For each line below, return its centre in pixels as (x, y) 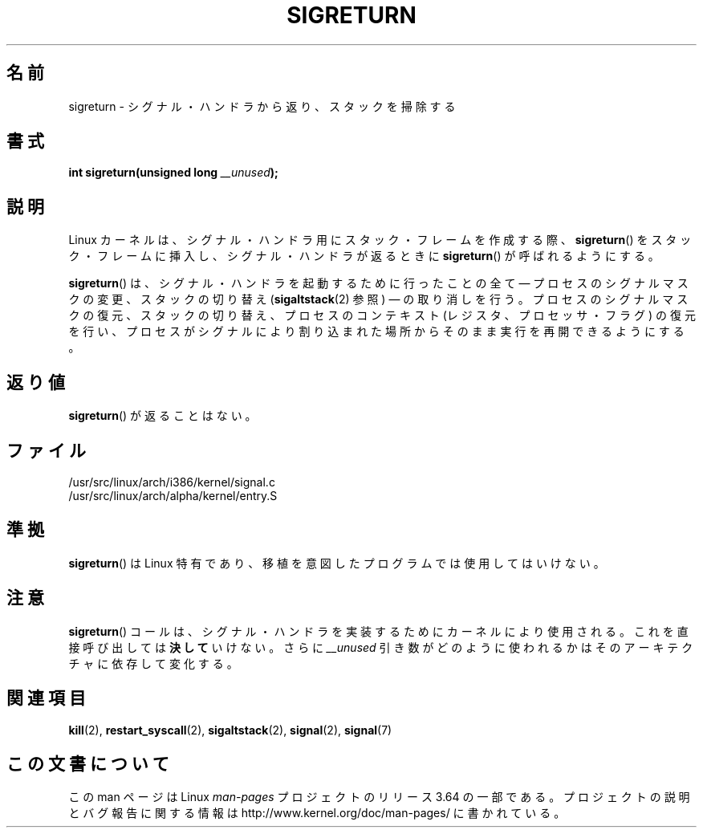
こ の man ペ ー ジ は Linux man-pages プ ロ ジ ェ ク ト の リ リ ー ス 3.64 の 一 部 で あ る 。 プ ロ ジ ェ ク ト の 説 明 (379, 797)
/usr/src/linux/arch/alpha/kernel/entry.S (173, 495)
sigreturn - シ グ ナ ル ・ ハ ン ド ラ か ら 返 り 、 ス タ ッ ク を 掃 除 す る (262, 106)
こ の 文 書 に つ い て (88, 763)
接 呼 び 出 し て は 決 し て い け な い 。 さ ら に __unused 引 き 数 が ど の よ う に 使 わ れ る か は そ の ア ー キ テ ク (381, 647)
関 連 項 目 (46, 698)
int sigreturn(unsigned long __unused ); (173, 173)
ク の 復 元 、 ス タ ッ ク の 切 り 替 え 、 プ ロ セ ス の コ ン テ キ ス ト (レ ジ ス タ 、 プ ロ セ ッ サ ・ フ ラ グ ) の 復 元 (382, 315)
